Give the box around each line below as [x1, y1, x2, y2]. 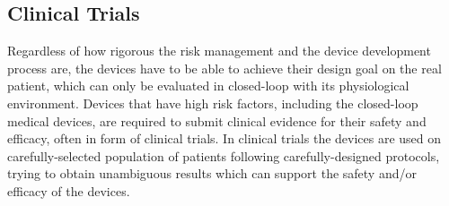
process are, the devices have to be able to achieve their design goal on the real [7, 58, 442, 77]
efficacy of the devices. [7, 181, 130, 200]
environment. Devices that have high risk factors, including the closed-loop [7, 93, 418, 112]
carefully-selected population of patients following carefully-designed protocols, [7, 146, 440, 165]
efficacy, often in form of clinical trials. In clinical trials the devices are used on [7, 129, 442, 148]
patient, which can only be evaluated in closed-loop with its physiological [7, 76, 409, 95]
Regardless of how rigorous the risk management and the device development [7, 41, 431, 60]
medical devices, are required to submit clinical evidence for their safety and [7, 111, 427, 130]
